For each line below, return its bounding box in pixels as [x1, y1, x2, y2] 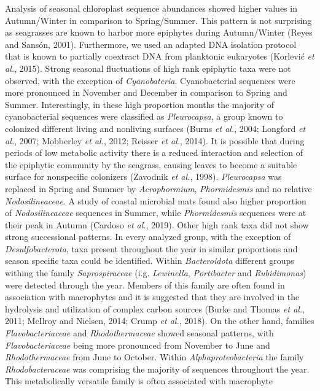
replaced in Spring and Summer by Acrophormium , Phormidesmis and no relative [5, 182, 312, 195]
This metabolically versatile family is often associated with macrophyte [5, 374, 273, 387]
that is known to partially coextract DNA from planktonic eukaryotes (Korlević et [5, 50, 314, 63]
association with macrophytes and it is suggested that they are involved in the [5, 290, 300, 303]
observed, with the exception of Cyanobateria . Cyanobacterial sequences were [5, 74, 295, 87]
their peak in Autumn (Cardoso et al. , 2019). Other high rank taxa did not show [5, 218, 309, 231]
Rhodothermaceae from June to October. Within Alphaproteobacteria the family [5, 350, 304, 363]
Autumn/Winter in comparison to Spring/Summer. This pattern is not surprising [5, 14, 312, 26]
